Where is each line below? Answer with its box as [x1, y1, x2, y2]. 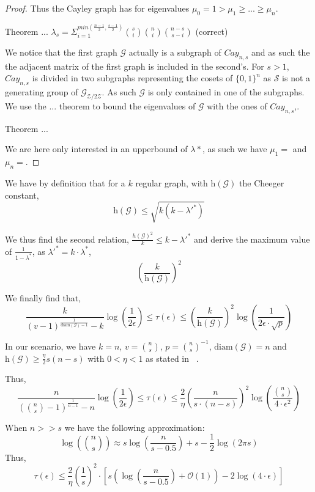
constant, [5, 188, 39, 201]
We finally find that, [5, 292, 81, 304]
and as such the [251, 46, 310, 59]
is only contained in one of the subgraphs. [147, 86, 305, 98]
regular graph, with [135, 177, 208, 189]
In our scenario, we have [5, 339, 96, 352]
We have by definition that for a [5, 177, 125, 189]
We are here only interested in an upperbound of [5, 142, 188, 155]
